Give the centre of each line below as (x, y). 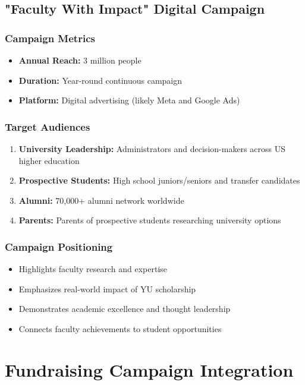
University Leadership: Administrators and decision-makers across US (152, 149)
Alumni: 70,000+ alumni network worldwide (101, 200)
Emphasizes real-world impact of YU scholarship (107, 288)
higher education (49, 160)
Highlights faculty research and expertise (93, 269)
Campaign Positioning (59, 246)
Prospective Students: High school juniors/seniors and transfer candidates (159, 180)
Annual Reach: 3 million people (80, 60)
